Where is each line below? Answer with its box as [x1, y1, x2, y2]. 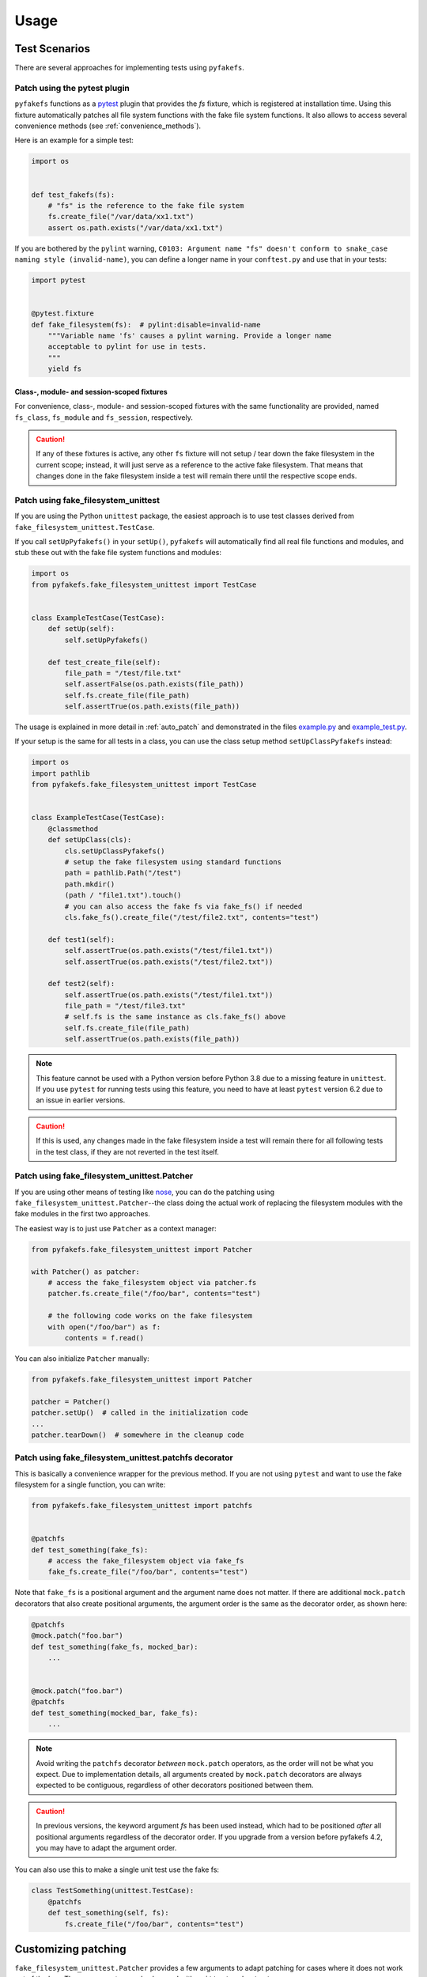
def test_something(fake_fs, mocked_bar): [31, 1642, 198, 1651]
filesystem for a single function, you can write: [14, 1480, 166, 1490]
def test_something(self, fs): [47, 1908, 169, 1918]
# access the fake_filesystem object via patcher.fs [47, 1278, 257, 1287]
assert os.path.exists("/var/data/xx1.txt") [47, 223, 224, 232]
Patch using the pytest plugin [14, 82, 130, 93]
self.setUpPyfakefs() [64, 635, 149, 645]
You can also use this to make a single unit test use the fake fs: [14, 1865, 220, 1874]
